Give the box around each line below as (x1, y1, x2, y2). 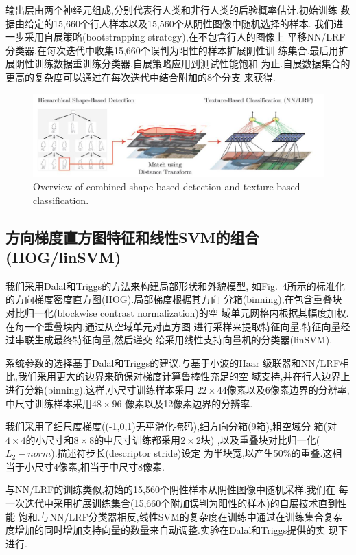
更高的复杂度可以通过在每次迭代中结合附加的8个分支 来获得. (5, 69, 276, 84)
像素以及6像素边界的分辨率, (226, 382, 350, 396)
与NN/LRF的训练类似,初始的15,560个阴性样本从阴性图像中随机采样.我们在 (5, 482, 335, 497)
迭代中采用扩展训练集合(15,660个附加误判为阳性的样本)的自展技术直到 (24, 496, 337, 510)
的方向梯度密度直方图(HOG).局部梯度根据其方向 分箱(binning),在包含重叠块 (5, 292, 342, 306)
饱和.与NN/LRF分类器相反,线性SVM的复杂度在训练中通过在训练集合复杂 (18, 509, 343, 523)
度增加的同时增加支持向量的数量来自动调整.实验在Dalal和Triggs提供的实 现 (5, 523, 338, 537)
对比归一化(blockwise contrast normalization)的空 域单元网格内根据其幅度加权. (5, 305, 349, 319)
